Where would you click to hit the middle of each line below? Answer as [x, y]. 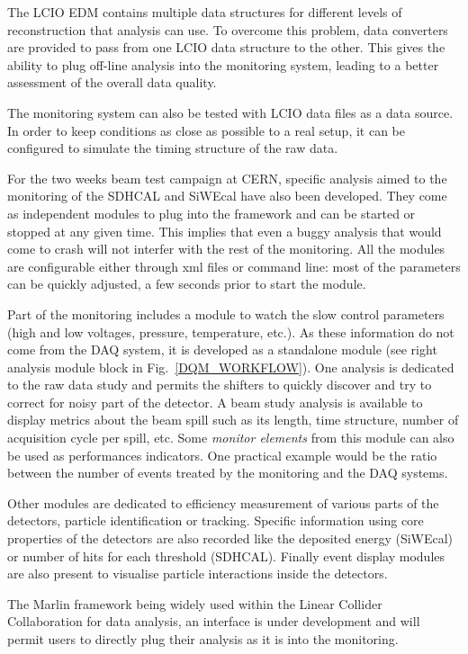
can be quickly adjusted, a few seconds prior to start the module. [187, 284]
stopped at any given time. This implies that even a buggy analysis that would [225, 231]
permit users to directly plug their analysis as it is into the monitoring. [203, 639]
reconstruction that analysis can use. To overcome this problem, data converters [228, 29]
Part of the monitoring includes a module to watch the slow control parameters [226, 314]
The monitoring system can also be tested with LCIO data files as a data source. [230, 112]
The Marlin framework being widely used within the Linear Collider [195, 603]
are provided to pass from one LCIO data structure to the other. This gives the [226, 47]
